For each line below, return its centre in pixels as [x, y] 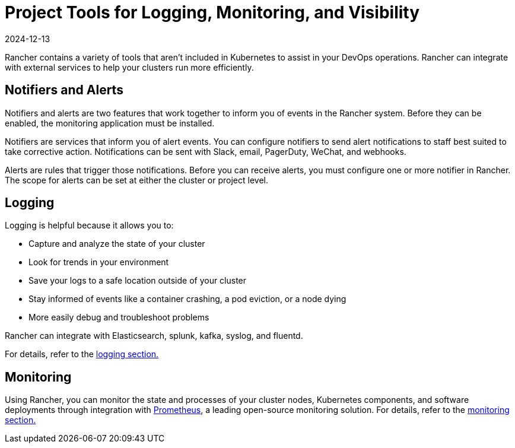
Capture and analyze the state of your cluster [117, 244]
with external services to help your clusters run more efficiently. [129, 67]
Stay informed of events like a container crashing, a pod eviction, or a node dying [187, 299]
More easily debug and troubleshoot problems [119, 317]
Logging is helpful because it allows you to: [89, 225]
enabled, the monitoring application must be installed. [110, 123]
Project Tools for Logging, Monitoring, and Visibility [212, 12]
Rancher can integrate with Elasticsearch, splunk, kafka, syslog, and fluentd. [154, 336]
